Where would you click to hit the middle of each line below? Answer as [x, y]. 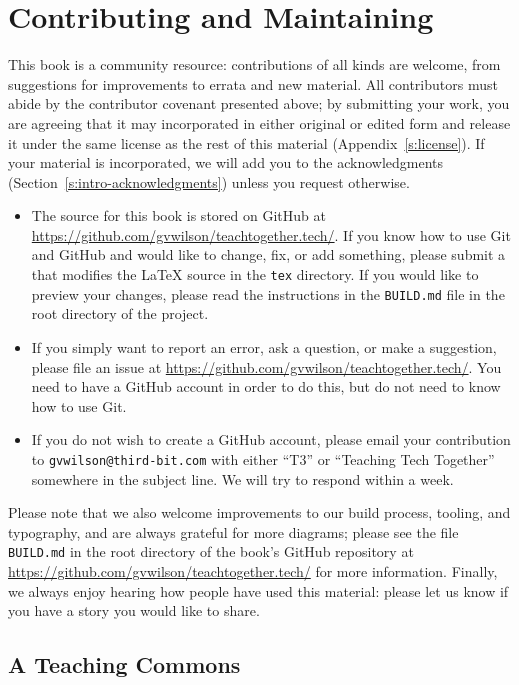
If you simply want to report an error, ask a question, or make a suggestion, [264, 346]
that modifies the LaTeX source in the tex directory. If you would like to [255, 274]
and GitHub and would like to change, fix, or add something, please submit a [268, 254]
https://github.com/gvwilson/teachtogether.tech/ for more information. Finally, [253, 571]
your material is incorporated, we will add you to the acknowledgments [226, 162]
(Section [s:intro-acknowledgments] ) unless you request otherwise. [209, 181]
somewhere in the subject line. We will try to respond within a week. [242, 478]
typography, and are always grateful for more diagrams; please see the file [233, 531]
